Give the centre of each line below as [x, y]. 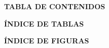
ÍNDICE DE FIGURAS [47, 41]
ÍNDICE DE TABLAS [44, 23]
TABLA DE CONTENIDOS [55, 6]
